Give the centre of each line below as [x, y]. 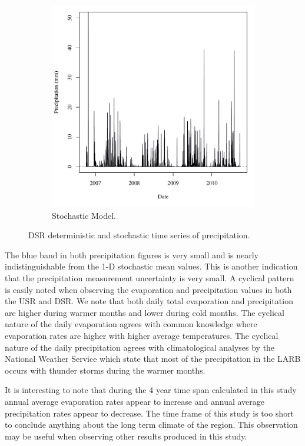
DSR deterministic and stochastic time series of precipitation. [139, 235]
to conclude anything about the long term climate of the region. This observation [151, 425]
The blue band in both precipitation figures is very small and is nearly [132, 254]
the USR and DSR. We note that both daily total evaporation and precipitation [149, 301]
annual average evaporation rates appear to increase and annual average [135, 401]
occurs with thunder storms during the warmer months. [105, 370]
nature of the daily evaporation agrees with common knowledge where [131, 324]
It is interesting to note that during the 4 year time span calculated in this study [151, 390]
